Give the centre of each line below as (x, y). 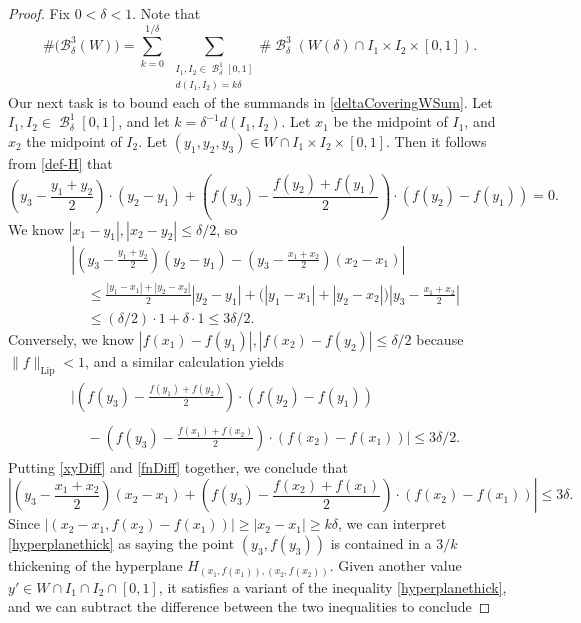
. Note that (166, 13)
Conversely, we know (71, 338)
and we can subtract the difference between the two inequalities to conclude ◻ (249, 606)
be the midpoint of (390, 121)
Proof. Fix (39, 13)
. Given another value (395, 565)
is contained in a (381, 543)
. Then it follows (436, 140)
